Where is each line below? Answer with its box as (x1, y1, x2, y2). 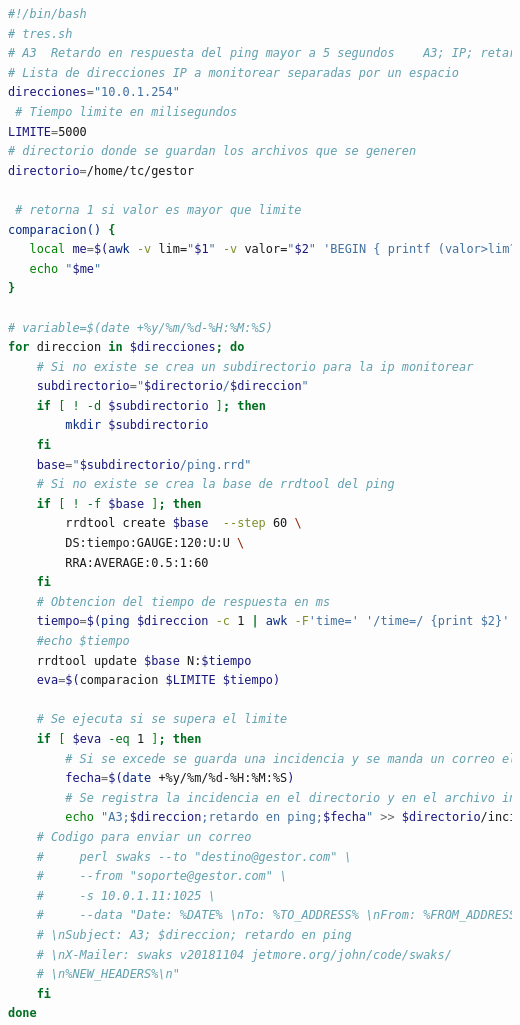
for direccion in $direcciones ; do (8, 340, 245, 355)
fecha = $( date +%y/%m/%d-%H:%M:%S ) (65, 771, 295, 786)
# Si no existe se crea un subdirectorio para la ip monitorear (36, 359, 474, 374)
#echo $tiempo (36, 634, 130, 648)
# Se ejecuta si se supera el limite (36, 712, 288, 727)
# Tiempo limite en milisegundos (15, 104, 238, 119)
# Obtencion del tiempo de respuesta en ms (36, 594, 331, 609)
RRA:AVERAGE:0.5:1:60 (65, 555, 209, 570)
